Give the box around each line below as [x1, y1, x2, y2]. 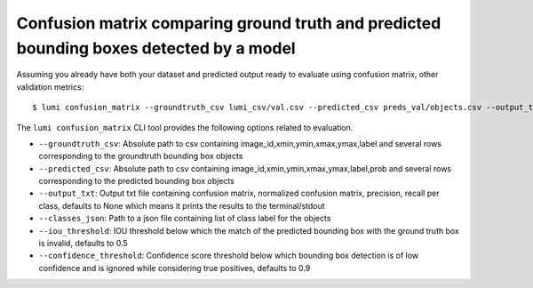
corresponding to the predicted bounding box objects [38, 176, 235, 187]
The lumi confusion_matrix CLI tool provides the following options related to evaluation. [16, 122, 354, 132]
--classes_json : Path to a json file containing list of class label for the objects [38, 213, 331, 224]
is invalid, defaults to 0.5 [38, 238, 128, 249]
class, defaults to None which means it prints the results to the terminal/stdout [38, 200, 325, 211]
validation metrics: [16, 81, 84, 92]
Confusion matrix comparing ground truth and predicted [16, 13, 442, 33]
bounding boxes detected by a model [16, 38, 297, 58]
